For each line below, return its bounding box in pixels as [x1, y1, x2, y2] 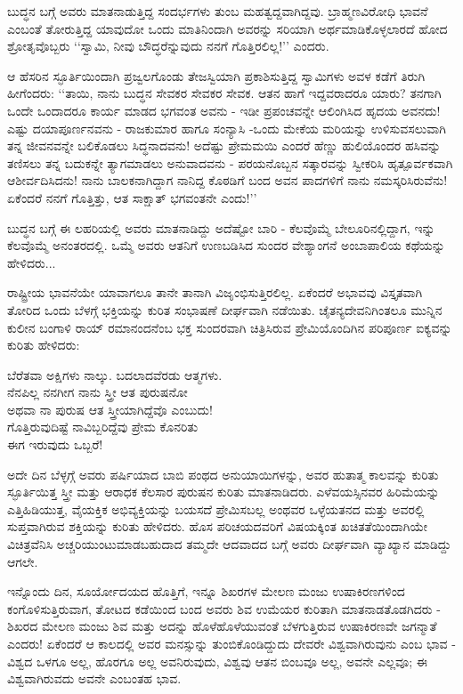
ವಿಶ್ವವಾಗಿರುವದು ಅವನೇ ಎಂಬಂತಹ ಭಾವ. [7, 669, 182, 688]
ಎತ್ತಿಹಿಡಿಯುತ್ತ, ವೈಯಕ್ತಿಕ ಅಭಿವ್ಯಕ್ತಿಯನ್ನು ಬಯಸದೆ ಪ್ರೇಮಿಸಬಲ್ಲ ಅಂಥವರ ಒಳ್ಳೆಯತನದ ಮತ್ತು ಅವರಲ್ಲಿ [7, 499, 425, 518]
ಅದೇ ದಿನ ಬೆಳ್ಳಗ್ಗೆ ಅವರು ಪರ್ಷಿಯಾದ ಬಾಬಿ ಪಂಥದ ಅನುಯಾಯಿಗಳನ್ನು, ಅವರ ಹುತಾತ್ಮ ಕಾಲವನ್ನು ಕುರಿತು [7, 464, 439, 483]
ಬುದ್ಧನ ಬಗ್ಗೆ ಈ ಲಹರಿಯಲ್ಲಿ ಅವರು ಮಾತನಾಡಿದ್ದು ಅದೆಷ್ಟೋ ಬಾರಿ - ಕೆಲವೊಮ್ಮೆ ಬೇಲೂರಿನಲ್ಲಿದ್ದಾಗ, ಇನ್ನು [7, 218, 435, 237]
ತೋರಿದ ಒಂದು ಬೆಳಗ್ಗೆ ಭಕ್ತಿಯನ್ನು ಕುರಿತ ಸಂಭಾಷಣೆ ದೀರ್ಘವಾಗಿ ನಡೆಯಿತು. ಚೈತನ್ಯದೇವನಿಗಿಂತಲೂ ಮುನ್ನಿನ [7, 300, 443, 319]
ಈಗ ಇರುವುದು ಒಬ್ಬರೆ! [7, 435, 103, 454]
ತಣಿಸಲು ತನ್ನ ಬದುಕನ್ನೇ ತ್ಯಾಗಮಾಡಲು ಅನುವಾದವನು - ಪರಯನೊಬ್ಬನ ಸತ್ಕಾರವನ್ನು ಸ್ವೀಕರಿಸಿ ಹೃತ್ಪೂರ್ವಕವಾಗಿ [7, 153, 453, 172]
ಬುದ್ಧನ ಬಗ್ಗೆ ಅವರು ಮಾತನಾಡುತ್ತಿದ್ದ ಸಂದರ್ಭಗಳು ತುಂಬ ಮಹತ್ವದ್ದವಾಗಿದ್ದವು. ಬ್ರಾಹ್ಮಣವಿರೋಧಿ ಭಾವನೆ [7, 2, 428, 20]
